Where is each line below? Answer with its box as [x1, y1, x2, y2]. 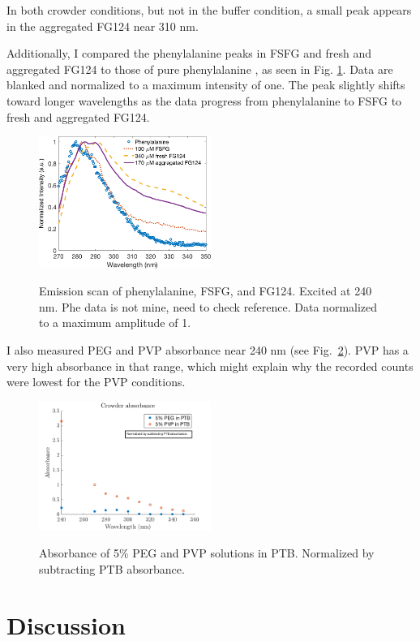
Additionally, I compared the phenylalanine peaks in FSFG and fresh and [6, 45, 371, 62]
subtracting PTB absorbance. [39, 561, 185, 578]
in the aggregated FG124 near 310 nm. [6, 17, 199, 34]
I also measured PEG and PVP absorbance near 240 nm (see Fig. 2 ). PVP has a [6, 342, 409, 359]
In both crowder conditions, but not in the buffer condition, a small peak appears [6, 2, 412, 18]
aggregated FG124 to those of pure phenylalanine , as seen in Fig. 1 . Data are [6, 60, 393, 77]
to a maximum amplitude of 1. [39, 314, 191, 331]
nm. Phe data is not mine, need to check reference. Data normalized [39, 298, 378, 315]
